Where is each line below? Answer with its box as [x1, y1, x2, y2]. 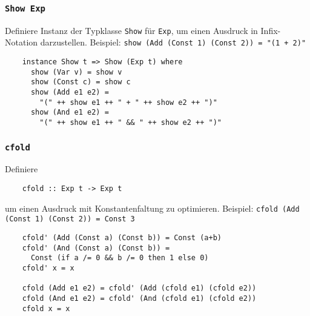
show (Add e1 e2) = [30, 88, 109, 97]
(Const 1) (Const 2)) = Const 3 [5, 215, 135, 224]
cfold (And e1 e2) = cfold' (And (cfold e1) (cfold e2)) [22, 294, 257, 303]
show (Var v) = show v [30, 67, 122, 76]
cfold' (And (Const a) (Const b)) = [22, 243, 170, 252]
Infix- [260, 24, 281, 36]
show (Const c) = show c [30, 78, 131, 87]
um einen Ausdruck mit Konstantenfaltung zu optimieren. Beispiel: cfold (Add [5, 201, 300, 214]
